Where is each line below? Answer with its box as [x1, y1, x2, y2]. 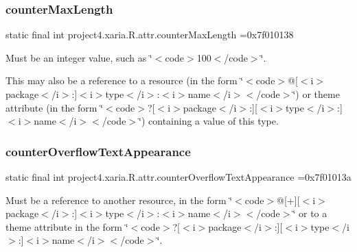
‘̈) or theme [292, 87, 340, 101]
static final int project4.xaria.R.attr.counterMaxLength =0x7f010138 [5, 27, 294, 42]
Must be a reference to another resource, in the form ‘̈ [5, 192, 233, 207]
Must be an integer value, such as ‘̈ [5, 50, 152, 64]
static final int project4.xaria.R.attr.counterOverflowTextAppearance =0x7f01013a [5, 170, 352, 184]
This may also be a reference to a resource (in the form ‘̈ [5, 73, 244, 88]
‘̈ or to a [292, 206, 327, 220]
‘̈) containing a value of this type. [139, 114, 279, 128]
